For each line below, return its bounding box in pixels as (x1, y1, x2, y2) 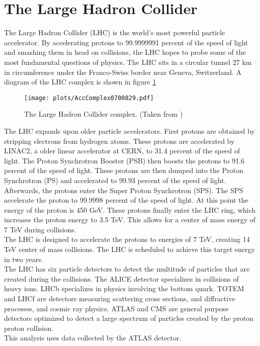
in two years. (4, 253, 43, 264)
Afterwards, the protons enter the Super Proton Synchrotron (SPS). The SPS (4, 185, 243, 195)
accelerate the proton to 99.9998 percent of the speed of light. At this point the (4, 195, 248, 205)
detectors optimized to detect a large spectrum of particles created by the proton (4, 313, 253, 323)
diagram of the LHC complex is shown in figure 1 (4, 76, 156, 87)
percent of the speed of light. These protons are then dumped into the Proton (4, 165, 243, 176)
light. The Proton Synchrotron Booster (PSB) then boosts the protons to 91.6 (4, 155, 245, 165)
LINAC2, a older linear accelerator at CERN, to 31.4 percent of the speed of (4, 145, 240, 156)
